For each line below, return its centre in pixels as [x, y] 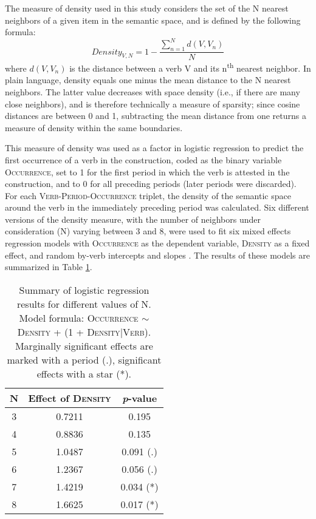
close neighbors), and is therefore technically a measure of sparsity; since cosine [153, 103]
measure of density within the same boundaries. [94, 127]
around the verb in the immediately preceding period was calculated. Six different [157, 207]
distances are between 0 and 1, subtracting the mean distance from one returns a [156, 116]
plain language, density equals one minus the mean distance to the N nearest [148, 80]
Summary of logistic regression [84, 290]
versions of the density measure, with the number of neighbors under [133, 219]
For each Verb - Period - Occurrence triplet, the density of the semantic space [148, 195]
